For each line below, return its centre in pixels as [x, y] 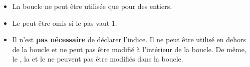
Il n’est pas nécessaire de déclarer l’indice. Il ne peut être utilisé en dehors [129, 39]
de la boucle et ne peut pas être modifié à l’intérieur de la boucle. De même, [129, 49]
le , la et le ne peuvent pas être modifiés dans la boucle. [98, 59]
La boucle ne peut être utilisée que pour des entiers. [92, 6]
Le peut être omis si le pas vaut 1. [65, 23]
